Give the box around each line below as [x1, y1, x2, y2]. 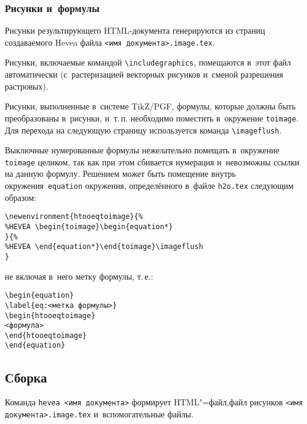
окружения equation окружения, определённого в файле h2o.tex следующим [5, 179, 294, 192]
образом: [5, 191, 37, 203]
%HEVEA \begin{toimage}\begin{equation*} [5, 222, 173, 231]
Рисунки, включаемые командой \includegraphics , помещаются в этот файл [5, 56, 291, 69]
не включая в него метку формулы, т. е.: [5, 269, 153, 282]
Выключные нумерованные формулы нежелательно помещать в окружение [5, 144, 279, 156]
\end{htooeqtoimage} [5, 331, 87, 340]
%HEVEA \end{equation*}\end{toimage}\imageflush [5, 242, 203, 251]
